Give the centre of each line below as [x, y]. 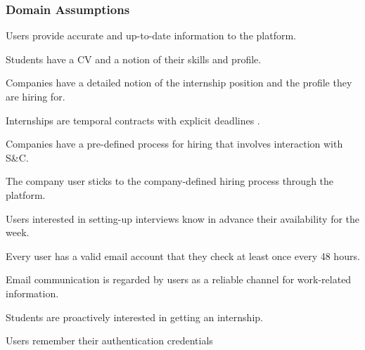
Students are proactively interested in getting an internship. [134, 317]
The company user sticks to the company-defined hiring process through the [170, 181]
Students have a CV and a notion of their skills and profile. [134, 59]
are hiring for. [36, 96]
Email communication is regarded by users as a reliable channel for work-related [179, 279]
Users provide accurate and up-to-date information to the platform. [151, 35]
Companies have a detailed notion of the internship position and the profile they [179, 83]
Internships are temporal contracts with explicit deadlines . [133, 120]
